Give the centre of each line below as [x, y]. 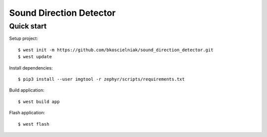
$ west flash [34, 124]
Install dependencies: [31, 68]
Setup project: [23, 38]
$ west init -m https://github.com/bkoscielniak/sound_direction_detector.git [116, 50]
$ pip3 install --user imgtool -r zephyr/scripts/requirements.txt [101, 79]
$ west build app [39, 102]
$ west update [35, 57]
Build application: [27, 90]
